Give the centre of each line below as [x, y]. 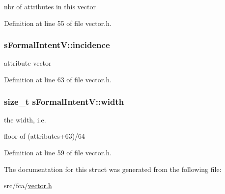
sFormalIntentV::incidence [57, 45]
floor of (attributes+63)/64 [45, 136]
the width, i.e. [25, 119]
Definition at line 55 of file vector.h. [58, 23]
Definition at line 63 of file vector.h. [58, 79]
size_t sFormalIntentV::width [64, 101]
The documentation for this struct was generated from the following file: [113, 169]
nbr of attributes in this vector [50, 6]
